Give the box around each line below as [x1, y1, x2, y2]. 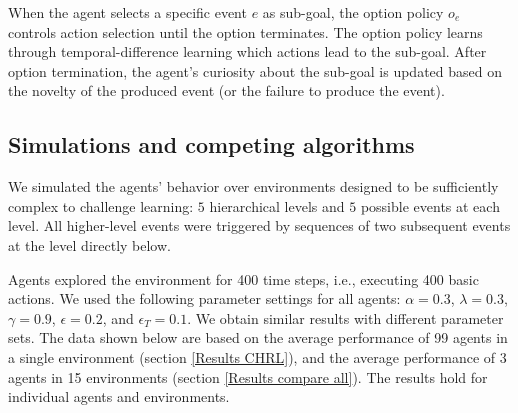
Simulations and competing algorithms [8, 129, 415, 160]
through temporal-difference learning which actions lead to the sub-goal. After [8, 41, 487, 62]
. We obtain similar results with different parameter [187, 307, 504, 328]
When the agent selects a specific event [8, 2, 247, 22]
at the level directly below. [8, 234, 171, 255]
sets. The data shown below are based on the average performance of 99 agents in [8, 327, 508, 348]
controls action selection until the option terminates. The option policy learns [8, 21, 483, 42]
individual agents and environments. [8, 386, 230, 407]
